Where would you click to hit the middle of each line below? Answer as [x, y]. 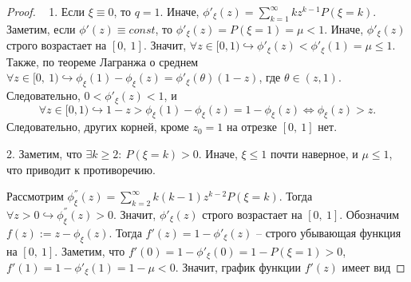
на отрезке [252, 127]
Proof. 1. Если [46, 11]
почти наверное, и [314, 153]
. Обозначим [370, 214]
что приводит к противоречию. [81, 169]
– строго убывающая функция [329, 232]
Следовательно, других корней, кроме [98, 127]
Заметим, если [41, 28]
